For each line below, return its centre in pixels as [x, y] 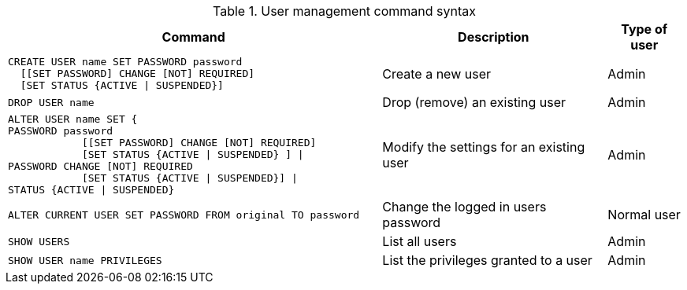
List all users [420, 241]
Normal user [644, 215]
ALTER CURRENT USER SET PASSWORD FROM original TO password [184, 215]
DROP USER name [51, 102]
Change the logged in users [464, 207]
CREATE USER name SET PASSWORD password [125, 62]
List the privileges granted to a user [487, 260]
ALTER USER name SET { [73, 119]
